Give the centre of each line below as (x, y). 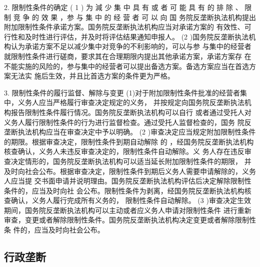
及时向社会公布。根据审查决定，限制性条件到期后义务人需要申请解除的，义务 (130, 171)
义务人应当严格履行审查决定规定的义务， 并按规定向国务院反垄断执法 (131, 102)
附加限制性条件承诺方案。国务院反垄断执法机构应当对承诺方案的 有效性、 (124, 27)
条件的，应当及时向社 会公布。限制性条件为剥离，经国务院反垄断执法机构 (124, 190)
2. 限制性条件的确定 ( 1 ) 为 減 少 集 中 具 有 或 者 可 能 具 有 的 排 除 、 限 (128, 7)
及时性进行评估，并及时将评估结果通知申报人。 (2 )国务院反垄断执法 (137, 36)
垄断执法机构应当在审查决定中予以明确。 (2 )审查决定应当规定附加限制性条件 (130, 132)
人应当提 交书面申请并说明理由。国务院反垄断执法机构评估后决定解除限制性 (128, 181)
